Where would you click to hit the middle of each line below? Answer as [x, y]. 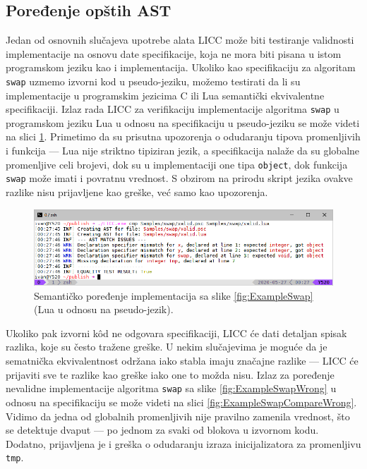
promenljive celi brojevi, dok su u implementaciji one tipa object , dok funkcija [177, 164]
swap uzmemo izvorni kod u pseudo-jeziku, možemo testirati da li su [153, 81]
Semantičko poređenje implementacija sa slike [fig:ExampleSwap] [174, 295]
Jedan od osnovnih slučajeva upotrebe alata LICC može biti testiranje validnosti [180, 40]
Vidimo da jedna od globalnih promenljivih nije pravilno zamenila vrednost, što [178, 416]
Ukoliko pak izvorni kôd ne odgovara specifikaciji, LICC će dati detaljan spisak [176, 333]
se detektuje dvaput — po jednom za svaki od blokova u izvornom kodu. [162, 430]
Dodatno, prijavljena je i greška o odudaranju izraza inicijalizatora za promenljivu [183, 443]
